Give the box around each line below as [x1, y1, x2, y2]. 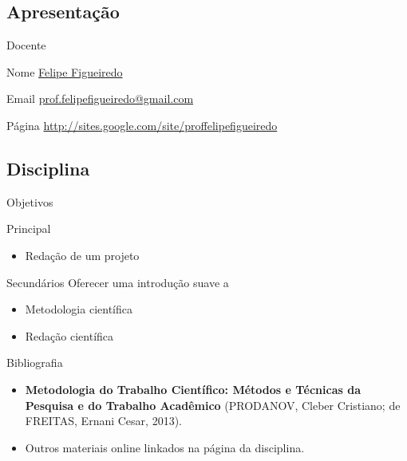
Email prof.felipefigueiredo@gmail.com [6, 90, 194, 107]
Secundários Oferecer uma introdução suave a [6, 274, 229, 290]
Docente [6, 37, 46, 53]
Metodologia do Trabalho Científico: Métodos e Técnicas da [25, 380, 361, 397]
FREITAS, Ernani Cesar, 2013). [25, 412, 182, 429]
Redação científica [25, 327, 114, 344]
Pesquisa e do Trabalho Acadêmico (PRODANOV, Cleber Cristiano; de [25, 396, 401, 413]
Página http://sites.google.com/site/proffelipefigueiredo [6, 116, 278, 133]
